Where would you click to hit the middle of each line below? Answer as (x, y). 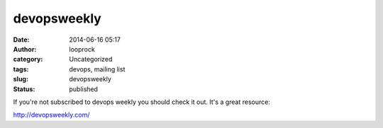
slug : (21, 79)
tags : (21, 69)
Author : (25, 49)
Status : (24, 89)
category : (28, 59)
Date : (21, 40)
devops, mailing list (97, 69)
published (84, 89)
